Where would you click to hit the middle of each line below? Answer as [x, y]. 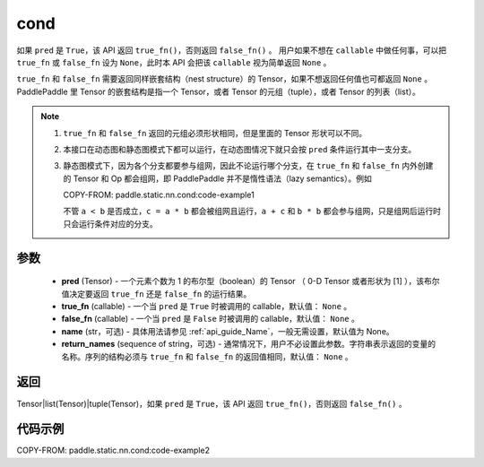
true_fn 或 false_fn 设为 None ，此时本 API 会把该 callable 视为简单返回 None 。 [174, 62]
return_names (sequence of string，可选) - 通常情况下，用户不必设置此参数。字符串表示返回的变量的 [249, 344]
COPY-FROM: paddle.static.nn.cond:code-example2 [113, 450]
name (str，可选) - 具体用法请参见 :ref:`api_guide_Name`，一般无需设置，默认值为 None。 [228, 331]
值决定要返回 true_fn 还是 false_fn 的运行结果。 [156, 294]
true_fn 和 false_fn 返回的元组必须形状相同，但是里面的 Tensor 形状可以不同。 [215, 133]
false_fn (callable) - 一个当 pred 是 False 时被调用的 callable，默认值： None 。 [211, 319]
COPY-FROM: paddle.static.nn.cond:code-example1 [159, 195]
